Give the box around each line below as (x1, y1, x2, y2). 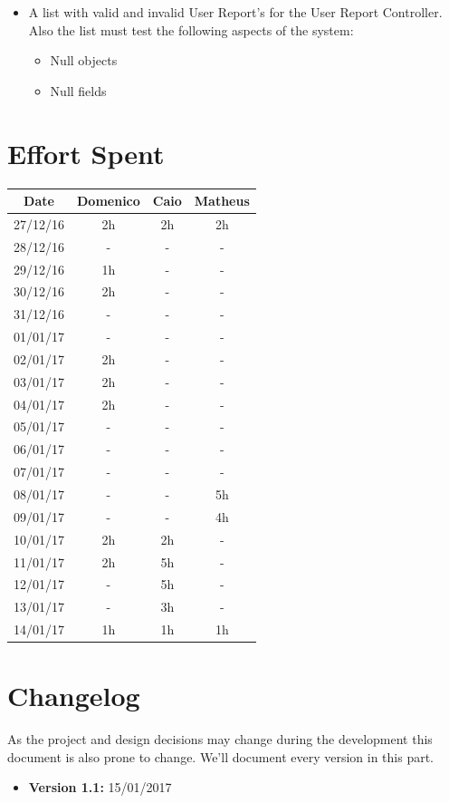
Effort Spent (7, 134, 165, 171)
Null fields (50, 81, 107, 100)
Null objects (50, 51, 118, 70)
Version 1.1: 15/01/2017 (28, 778, 172, 797)
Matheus (194, 191, 250, 209)
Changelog (7, 677, 140, 714)
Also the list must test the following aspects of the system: (28, 20, 354, 39)
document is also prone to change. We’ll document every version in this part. (7, 747, 435, 766)
